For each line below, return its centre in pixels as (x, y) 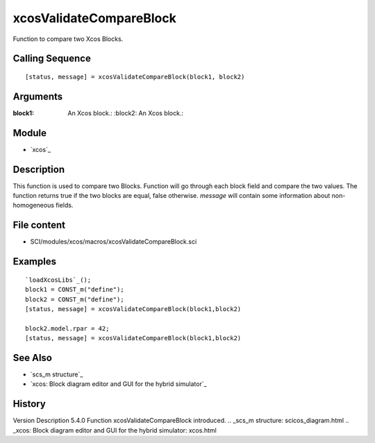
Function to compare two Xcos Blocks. (68, 39)
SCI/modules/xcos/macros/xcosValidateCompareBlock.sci (114, 242)
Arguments (38, 96)
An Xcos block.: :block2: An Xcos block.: (126, 113)
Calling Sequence (52, 59)
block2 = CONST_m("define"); (75, 299)
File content (39, 225)
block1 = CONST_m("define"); (75, 290)
